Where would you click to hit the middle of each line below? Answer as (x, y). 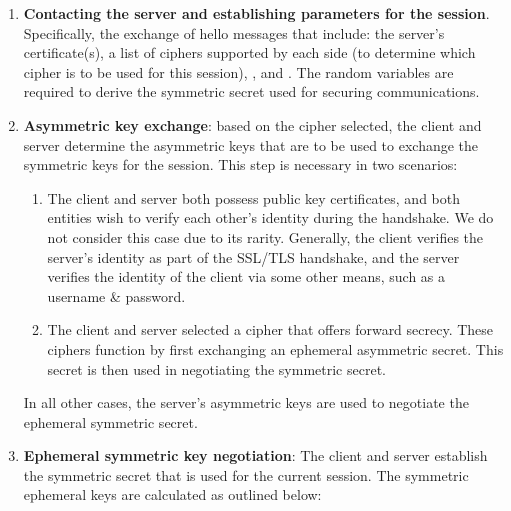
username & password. (116, 295)
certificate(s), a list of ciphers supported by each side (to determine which (249, 52)
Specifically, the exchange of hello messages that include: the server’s (234, 32)
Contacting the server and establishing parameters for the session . (256, 13)
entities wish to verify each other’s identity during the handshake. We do (270, 217)
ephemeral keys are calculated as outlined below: (172, 494)
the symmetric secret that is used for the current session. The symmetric (246, 474)
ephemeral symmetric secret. (110, 421)
